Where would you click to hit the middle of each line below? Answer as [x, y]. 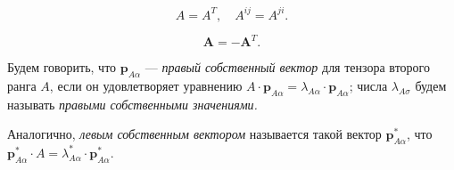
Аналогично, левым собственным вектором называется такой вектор [194, 134]
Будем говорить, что [62, 67]
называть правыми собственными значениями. [132, 104]
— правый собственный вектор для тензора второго [287, 67]
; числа [368, 85]
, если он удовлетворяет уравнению [146, 85]
